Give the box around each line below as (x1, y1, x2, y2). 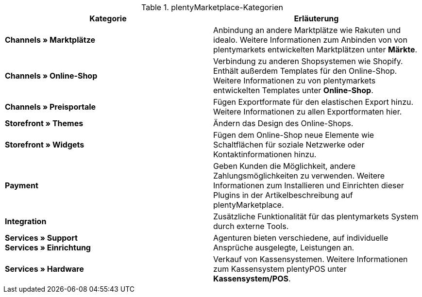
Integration (5, 216, 47, 226)
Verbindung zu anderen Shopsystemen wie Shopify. (213, 56, 403, 66)
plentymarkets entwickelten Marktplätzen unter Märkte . (213, 45, 418, 54)
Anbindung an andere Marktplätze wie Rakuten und (213, 25, 401, 35)
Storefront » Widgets (5, 140, 84, 149)
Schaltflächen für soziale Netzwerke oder (213, 140, 365, 149)
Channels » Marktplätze (5, 35, 96, 45)
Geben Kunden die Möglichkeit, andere (213, 161, 355, 171)
